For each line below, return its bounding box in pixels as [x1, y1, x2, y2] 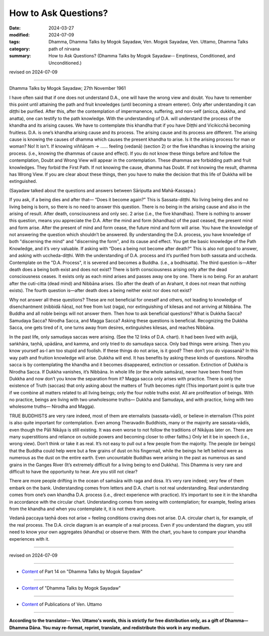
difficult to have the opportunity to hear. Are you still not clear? [9, 468, 138, 474]
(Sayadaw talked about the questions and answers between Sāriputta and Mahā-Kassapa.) [9, 187, 196, 193]
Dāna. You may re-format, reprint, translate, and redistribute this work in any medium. [29, 625, 211, 631]
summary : [9, 53, 31, 59]
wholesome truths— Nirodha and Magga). [9, 403, 96, 409]
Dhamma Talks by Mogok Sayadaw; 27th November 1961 [9, 85, 126, 91]
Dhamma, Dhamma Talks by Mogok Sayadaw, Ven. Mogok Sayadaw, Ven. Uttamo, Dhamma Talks [48, 39, 249, 45]
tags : [9, 39, 20, 45]
